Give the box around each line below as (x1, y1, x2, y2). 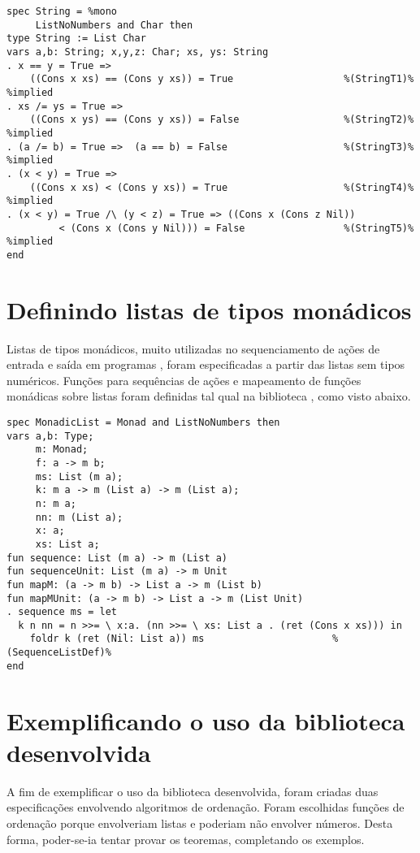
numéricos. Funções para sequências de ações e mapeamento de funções (6, 371, 362, 388)
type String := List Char (6, 32, 146, 45)
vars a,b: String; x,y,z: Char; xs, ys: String (6, 45, 269, 58)
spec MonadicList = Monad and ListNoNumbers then (6, 416, 280, 428)
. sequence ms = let (6, 606, 118, 618)
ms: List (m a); (35, 470, 123, 483)
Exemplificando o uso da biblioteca (6, 704, 405, 737)
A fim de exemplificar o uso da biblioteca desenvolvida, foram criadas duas (6, 782, 379, 799)
